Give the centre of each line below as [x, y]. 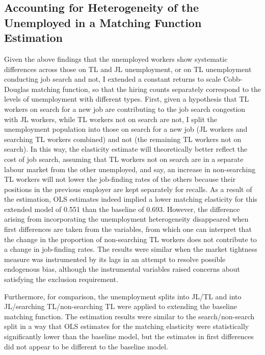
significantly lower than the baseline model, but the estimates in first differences [129, 336]
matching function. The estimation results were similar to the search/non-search [129, 316]
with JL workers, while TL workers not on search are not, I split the [111, 119]
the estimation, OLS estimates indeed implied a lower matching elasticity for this [131, 199]
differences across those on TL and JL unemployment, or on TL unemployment [128, 69]
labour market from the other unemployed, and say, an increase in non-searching [130, 169]
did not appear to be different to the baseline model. [86, 346]
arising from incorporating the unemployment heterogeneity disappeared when [126, 219]
